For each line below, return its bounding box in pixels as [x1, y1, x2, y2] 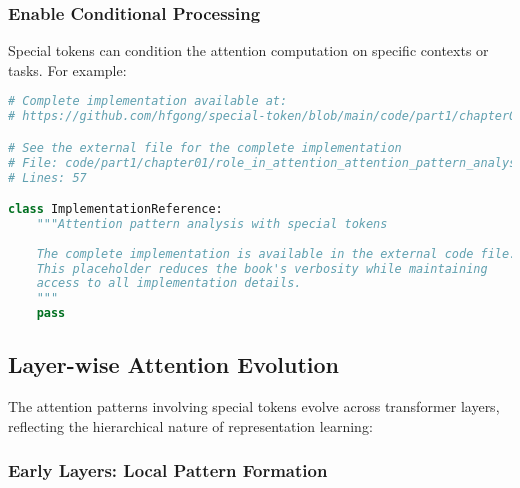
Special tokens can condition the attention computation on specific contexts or [8, 40, 489, 61]
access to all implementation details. [36, 276, 302, 291]
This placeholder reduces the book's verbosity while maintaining [36, 261, 488, 276]
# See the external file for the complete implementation [8, 140, 402, 155]
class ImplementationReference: [8, 202, 223, 217]
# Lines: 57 [8, 170, 87, 185]
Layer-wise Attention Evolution [8, 349, 340, 380]
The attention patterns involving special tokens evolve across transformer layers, [8, 396, 500, 417]
